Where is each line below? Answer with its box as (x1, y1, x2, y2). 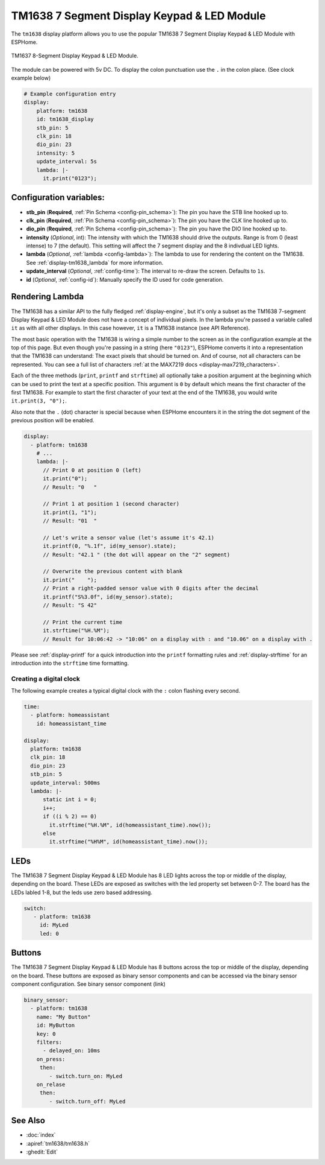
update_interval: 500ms (30, 779, 101, 786)
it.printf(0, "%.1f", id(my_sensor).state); (43, 543, 177, 550)
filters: (36, 1038, 63, 1046)
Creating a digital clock (11, 675, 81, 683)
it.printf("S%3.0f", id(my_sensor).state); (43, 593, 173, 600)
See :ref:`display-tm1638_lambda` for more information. (26, 259, 164, 266)
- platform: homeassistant (30, 712, 110, 719)
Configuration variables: (11, 192, 105, 203)
